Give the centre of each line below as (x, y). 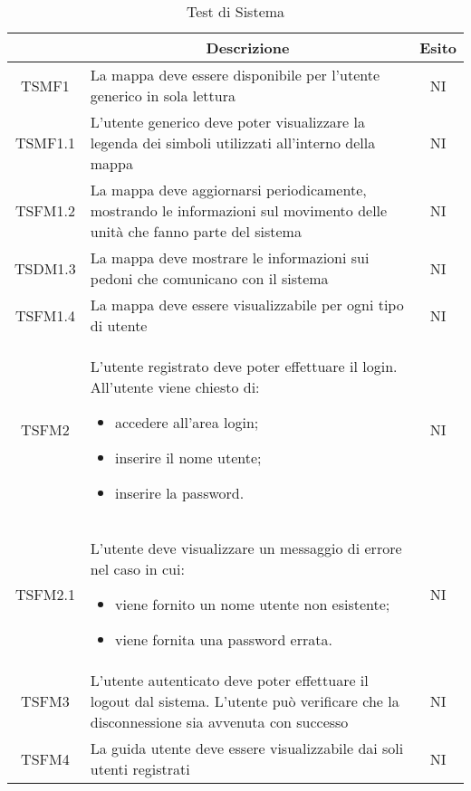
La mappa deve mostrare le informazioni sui (230, 257)
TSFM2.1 (45, 594)
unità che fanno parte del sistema (196, 231)
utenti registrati (140, 769)
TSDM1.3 (45, 268)
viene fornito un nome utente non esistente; (252, 604)
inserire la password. (179, 493)
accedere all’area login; (187, 422)
